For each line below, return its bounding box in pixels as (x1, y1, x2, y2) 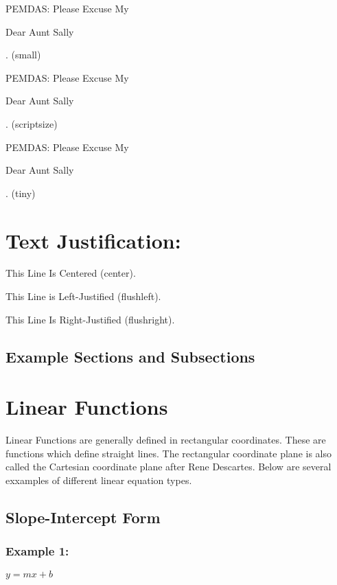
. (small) (5, 47, 41, 62)
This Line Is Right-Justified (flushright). (5, 312, 175, 326)
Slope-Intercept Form (5, 506, 161, 527)
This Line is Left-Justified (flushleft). (5, 289, 161, 303)
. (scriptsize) (5, 116, 58, 130)
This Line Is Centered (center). (5, 266, 136, 280)
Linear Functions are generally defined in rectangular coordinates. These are (5, 433, 326, 447)
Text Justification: (5, 226, 181, 254)
